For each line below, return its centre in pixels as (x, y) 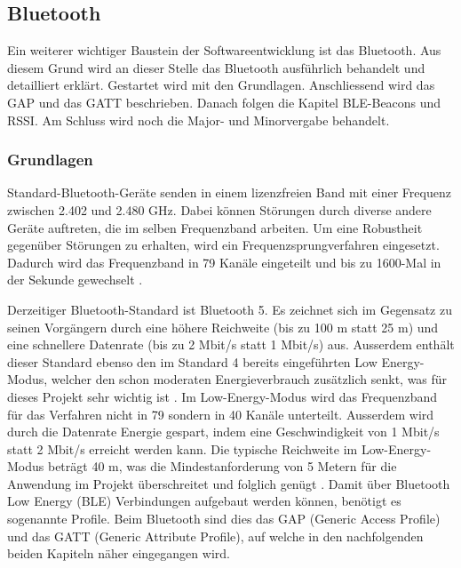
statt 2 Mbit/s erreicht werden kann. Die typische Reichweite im (183, 448)
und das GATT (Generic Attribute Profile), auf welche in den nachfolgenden (215, 536)
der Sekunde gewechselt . (75, 280)
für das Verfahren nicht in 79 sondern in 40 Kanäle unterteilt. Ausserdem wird (221, 414)
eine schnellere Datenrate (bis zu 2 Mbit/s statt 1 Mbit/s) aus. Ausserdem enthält (231, 344)
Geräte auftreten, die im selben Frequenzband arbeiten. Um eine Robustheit (215, 227)
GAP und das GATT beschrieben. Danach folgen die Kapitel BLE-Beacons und (224, 102)
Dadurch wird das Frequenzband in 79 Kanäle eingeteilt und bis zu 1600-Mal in (224, 262)
